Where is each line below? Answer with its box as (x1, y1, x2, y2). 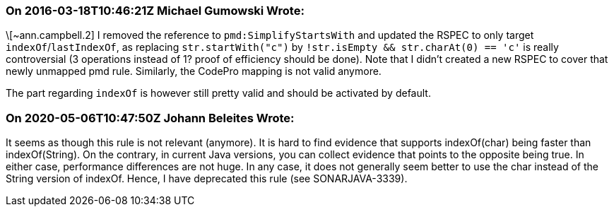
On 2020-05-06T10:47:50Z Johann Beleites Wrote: (6, 110, 295, 125)
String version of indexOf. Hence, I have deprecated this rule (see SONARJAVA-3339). (6, 172, 408, 185)
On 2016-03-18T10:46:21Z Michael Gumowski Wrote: (6, 4, 305, 18)
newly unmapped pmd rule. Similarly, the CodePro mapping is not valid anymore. (6, 65, 382, 78)
